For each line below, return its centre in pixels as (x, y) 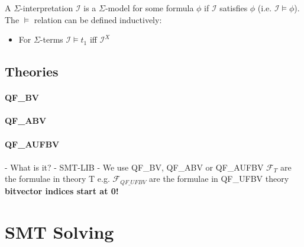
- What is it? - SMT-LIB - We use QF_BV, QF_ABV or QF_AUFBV (134, 167)
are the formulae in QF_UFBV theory (219, 179)
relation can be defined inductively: (98, 19)
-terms (51, 39)
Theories (32, 71)
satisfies (234, 8)
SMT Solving (59, 231)
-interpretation (47, 8)
